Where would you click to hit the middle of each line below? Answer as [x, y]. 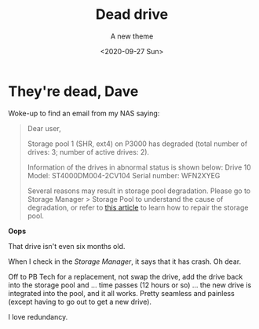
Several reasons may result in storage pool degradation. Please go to [139, 191]
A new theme [132, 36]
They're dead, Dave [73, 91]
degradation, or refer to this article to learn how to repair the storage [138, 207]
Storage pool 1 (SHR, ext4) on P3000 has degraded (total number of [137, 144]
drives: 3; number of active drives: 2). [88, 152]
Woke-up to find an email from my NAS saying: [84, 113]
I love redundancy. [38, 316]
